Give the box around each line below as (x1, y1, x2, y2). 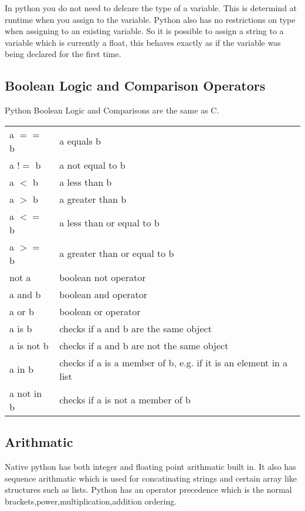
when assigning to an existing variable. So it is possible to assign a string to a (5, 25, 284, 37)
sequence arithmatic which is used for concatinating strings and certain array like (5, 472, 297, 484)
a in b (9, 362, 33, 376)
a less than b (59, 175, 112, 189)
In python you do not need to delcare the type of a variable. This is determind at (5, 2, 297, 14)
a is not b (9, 338, 49, 352)
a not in (9, 386, 42, 400)
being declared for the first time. (5, 48, 121, 60)
